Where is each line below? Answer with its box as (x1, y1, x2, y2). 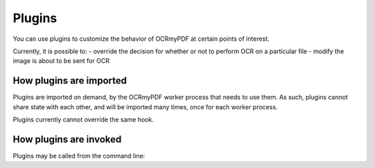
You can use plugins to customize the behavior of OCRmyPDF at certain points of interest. (12, 35, 270, 43)
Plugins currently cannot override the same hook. (12, 115, 154, 124)
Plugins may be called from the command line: (12, 151, 145, 160)
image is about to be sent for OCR (12, 57, 110, 65)
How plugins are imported (12, 75, 127, 86)
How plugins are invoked (12, 133, 122, 145)
